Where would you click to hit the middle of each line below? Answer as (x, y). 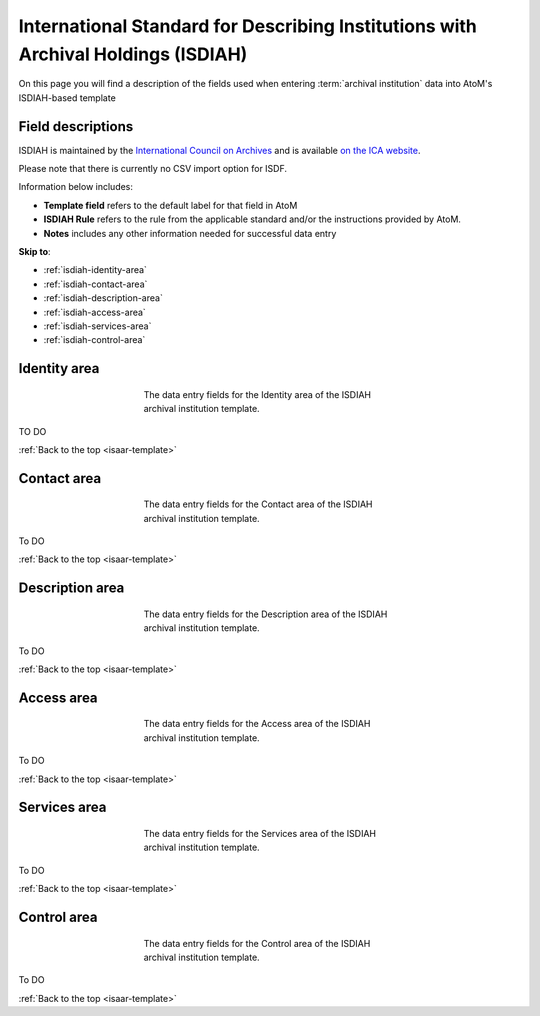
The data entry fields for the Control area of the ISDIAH (257, 943)
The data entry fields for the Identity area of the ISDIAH (257, 394)
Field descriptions (76, 126)
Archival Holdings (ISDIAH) (133, 54)
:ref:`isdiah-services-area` (97, 326)
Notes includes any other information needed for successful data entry (190, 233)
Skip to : (34, 251)
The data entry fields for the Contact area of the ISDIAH (258, 504)
